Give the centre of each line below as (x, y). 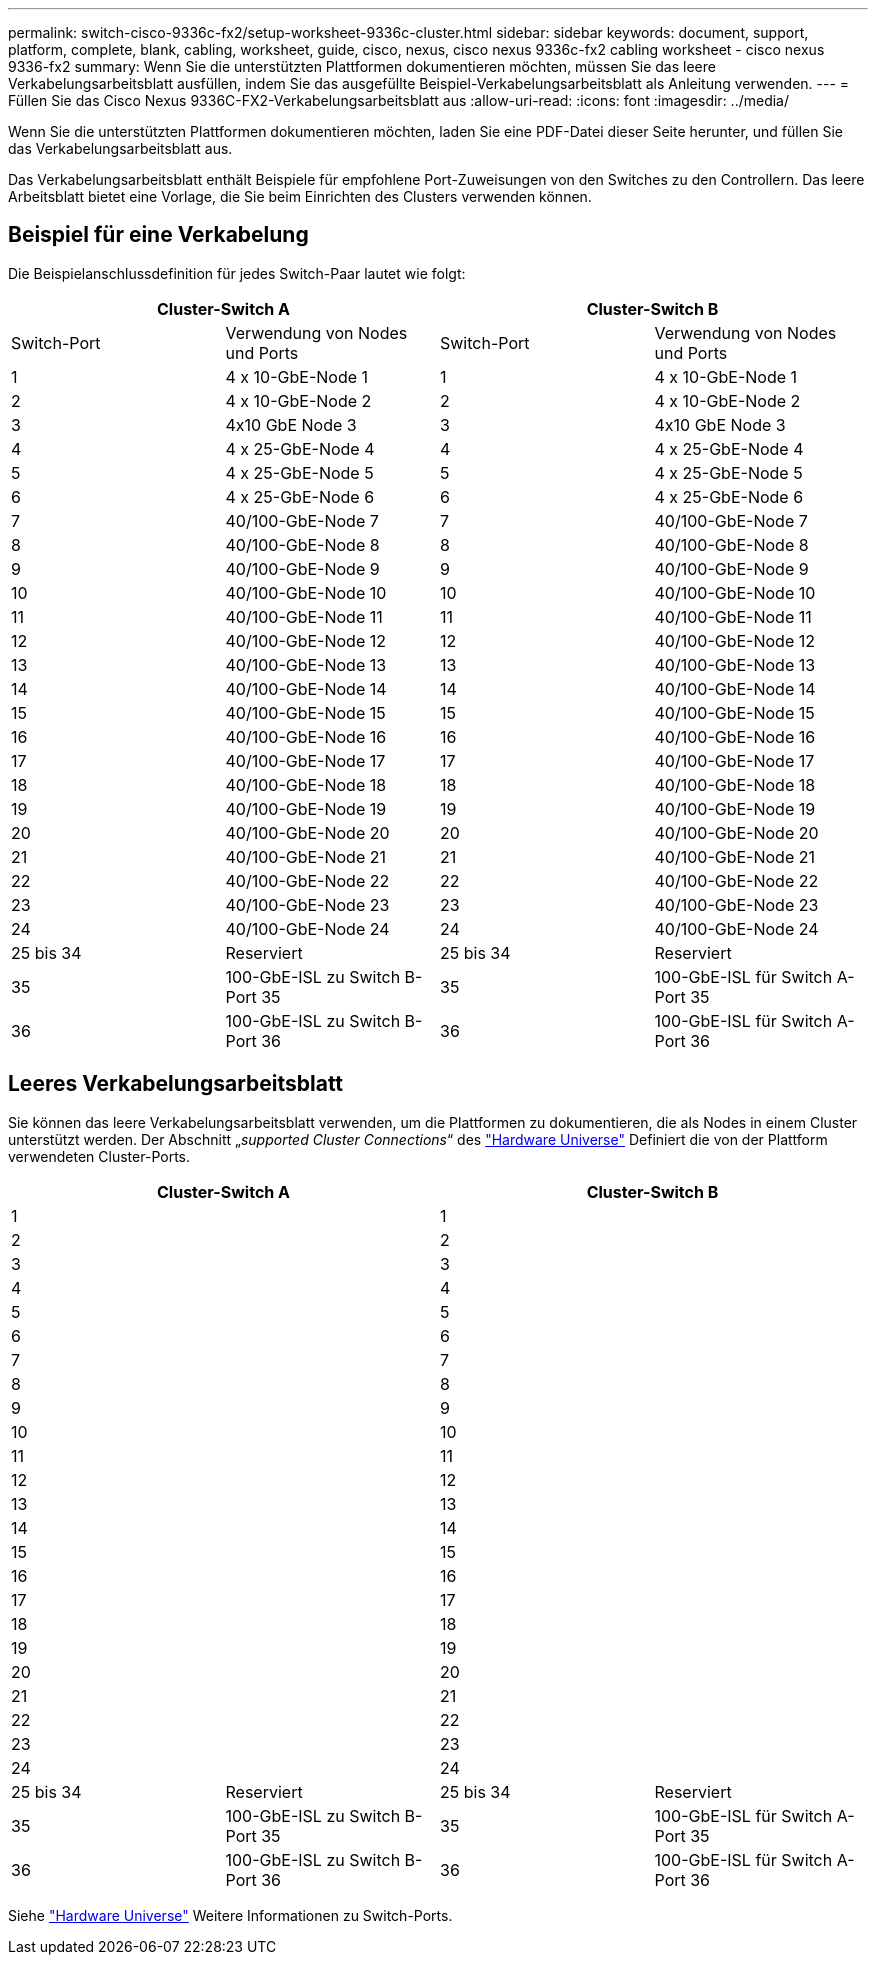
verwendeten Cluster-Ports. (99, 1156)
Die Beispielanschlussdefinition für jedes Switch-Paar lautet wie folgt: (237, 273)
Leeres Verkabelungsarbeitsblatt (176, 1084)
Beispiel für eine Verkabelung (158, 235)
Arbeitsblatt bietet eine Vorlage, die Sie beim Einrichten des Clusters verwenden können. (300, 196)
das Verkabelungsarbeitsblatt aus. (120, 148)
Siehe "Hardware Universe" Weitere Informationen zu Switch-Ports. (230, 1915)
